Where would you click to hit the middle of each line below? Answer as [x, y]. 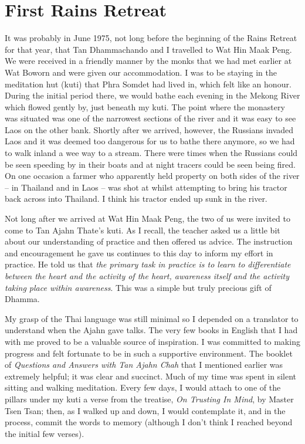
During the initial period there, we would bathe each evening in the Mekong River [152, 95]
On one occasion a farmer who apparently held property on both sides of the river [152, 176]
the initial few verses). [45, 433]
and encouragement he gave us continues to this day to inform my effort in [139, 252]
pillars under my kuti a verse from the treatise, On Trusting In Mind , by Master [149, 399]
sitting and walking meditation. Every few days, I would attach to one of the [143, 387]
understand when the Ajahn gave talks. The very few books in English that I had [151, 330]
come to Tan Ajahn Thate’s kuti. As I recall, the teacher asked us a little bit [143, 230]
